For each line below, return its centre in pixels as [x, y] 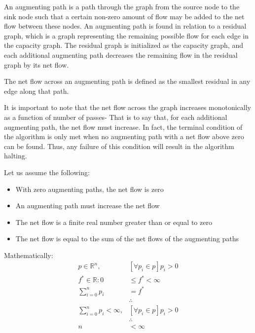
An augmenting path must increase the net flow [88, 205]
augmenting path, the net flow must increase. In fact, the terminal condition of [123, 127]
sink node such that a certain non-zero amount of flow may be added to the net [124, 16]
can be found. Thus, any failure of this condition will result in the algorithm [119, 146]
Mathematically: [29, 255]
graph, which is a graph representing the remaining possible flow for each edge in [126, 35]
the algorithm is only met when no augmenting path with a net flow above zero [124, 136]
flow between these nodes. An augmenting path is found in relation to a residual [125, 26]
